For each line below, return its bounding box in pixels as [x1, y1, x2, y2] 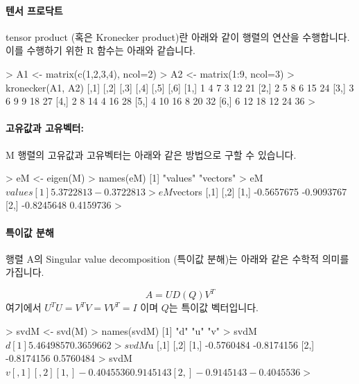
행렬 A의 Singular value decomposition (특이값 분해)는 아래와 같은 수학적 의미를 [6, 251, 349, 265]
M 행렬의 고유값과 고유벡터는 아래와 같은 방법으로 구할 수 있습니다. [6, 147, 297, 162]
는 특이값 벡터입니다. [168, 300, 259, 315]
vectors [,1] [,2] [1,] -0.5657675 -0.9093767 [172, 184, 347, 198]
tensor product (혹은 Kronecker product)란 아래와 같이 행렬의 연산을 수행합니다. [6, 29, 350, 44]
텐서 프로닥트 [6, 3, 63, 17]
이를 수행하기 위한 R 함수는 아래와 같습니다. [6, 43, 196, 58]
